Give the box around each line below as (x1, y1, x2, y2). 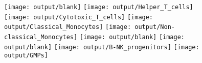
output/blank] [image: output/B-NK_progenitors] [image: (4, 43, 199, 51)
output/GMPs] (4, 52, 48, 59)
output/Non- (134, 23, 175, 31)
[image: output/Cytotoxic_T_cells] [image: (4, 13, 153, 21)
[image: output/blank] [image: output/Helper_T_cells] (4, 4, 193, 11)
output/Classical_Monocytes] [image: (4, 23, 131, 31)
